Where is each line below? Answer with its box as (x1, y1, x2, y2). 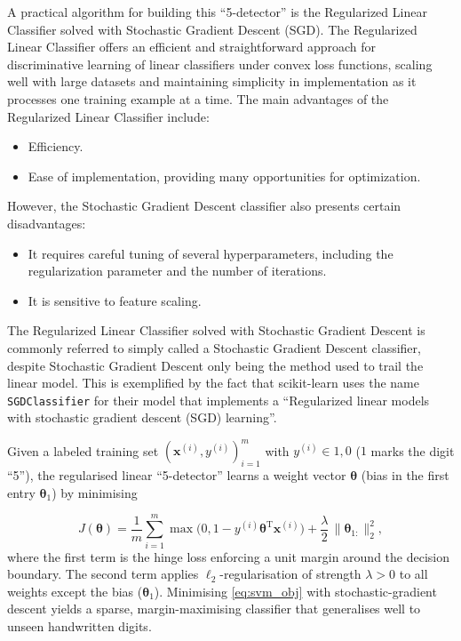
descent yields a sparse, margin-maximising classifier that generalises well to (7, 599, 421, 618)
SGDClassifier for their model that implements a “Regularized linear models (7, 390, 430, 409)
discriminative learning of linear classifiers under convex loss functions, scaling (7, 54, 433, 73)
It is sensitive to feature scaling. (28, 291, 202, 309)
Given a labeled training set (7, 441, 159, 460)
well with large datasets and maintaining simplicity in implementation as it (7, 72, 417, 91)
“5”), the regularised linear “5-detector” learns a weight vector (7, 466, 346, 485)
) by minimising (52, 483, 138, 501)
